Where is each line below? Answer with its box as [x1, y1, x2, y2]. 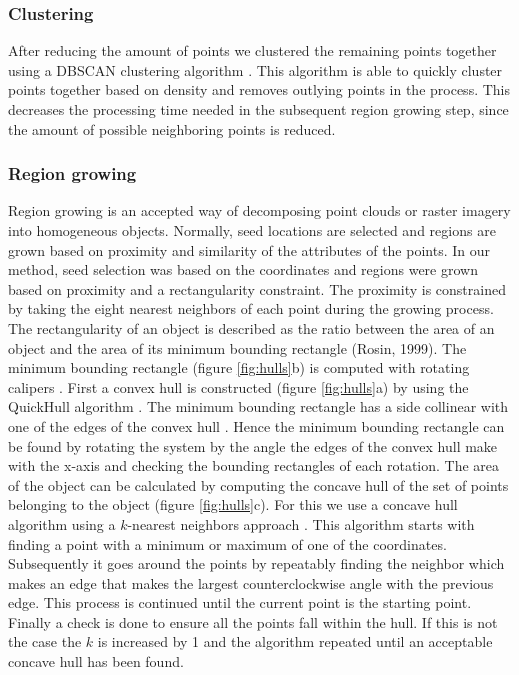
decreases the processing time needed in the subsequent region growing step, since [8, 99, 509, 119]
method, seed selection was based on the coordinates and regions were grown [8, 259, 478, 280]
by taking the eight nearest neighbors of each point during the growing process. [8, 298, 494, 319]
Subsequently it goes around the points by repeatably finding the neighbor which [8, 553, 505, 574]
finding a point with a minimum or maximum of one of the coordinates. [8, 533, 447, 554]
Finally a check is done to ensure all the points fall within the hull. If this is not [8, 611, 498, 632]
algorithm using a [8, 513, 116, 534]
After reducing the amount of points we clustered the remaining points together [8, 40, 497, 61]
